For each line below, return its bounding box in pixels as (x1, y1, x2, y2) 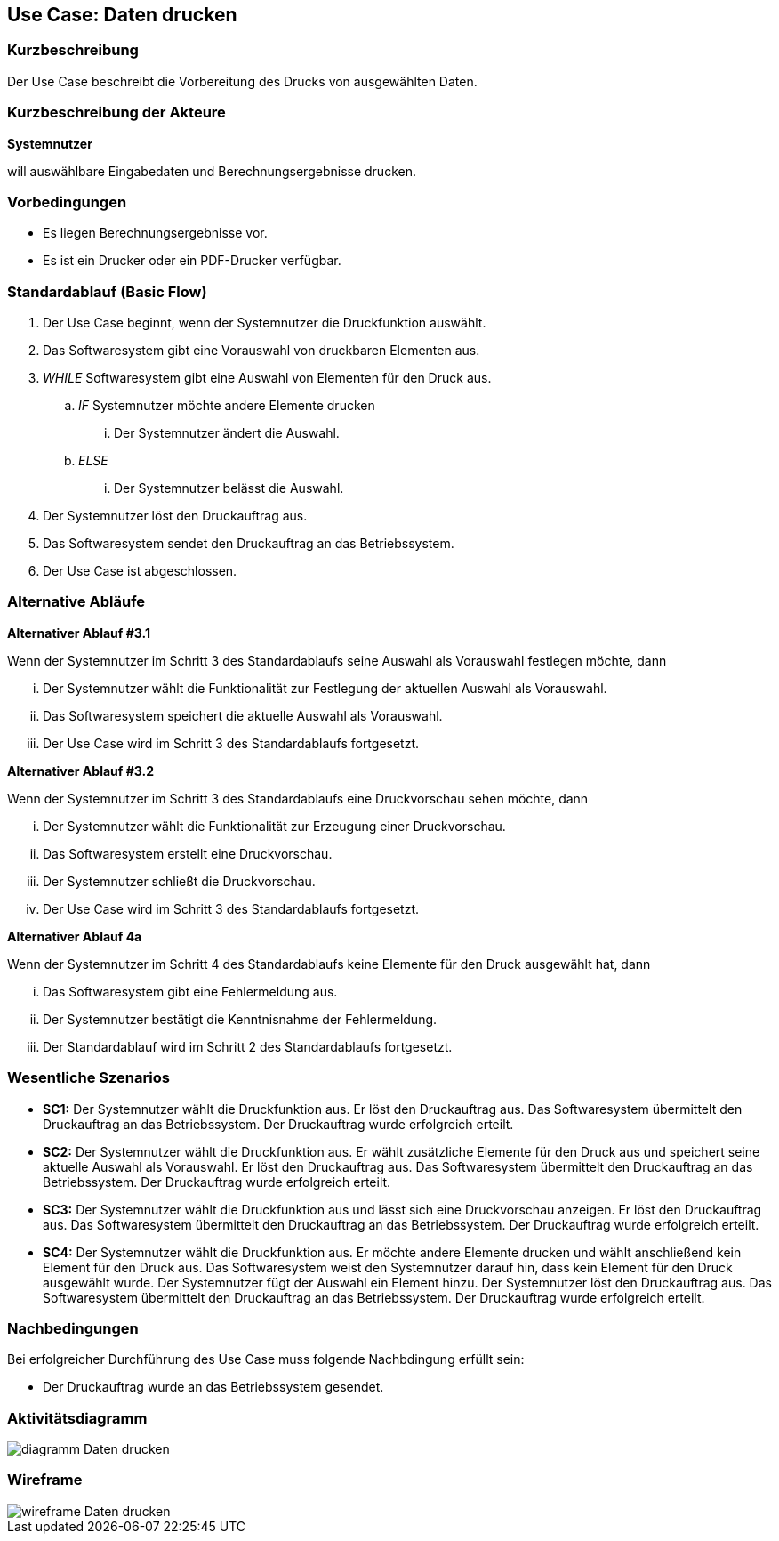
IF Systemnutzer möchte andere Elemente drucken (78, 398, 375, 414)
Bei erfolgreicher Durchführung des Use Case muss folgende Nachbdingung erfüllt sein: (7, 1351, 525, 1368)
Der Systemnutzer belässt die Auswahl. (114, 480, 344, 496)
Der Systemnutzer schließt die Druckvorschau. (43, 873, 316, 889)
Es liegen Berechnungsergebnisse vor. (43, 225, 268, 241)
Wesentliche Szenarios (7, 1069, 170, 1087)
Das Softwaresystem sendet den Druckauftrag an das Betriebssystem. (43, 536, 454, 552)
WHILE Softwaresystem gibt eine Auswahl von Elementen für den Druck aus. (43, 370, 492, 386)
